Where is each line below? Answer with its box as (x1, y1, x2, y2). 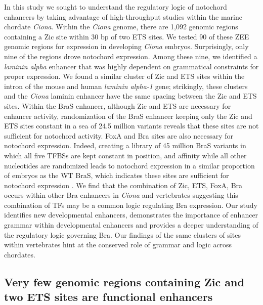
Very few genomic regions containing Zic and (4, 274, 244, 289)
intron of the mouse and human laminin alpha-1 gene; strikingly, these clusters (4, 80, 248, 91)
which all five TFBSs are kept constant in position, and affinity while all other (4, 150, 247, 160)
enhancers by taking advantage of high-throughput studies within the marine (4, 11, 242, 22)
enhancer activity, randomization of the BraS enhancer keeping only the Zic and (4, 110, 252, 121)
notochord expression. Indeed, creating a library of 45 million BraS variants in (4, 140, 246, 151)
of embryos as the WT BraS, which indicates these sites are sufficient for (4, 170, 229, 181)
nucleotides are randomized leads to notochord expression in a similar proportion (4, 160, 255, 170)
